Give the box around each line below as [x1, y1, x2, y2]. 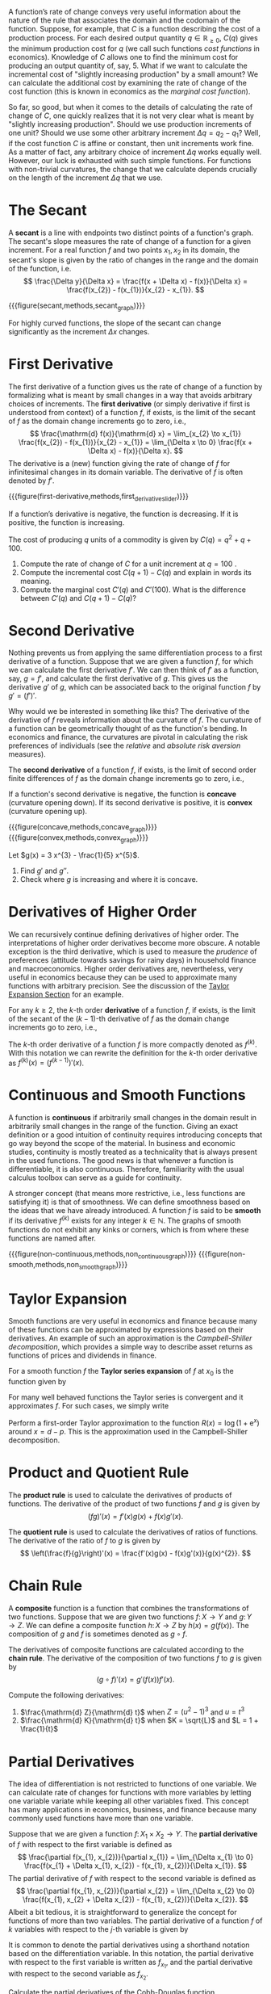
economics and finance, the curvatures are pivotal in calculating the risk [8, 733, 248, 742]
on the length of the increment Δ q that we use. [8, 173, 163, 183]
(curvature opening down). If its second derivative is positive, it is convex [8, 798, 252, 808]
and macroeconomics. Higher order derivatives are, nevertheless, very [8, 963, 244, 973]
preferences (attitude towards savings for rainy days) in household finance [8, 955, 256, 964]
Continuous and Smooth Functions [8, 1086, 246, 1105]
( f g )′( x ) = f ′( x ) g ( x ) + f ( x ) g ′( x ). [87, 1511, 184, 1521]
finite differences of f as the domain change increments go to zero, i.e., [8, 774, 244, 783]
